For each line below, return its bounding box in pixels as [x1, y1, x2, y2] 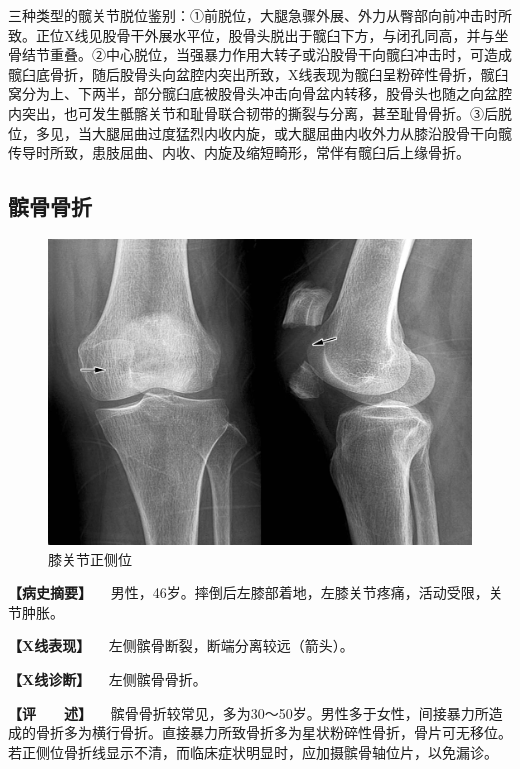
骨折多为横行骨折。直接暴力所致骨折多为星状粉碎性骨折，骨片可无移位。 [35, 722, 512, 743]
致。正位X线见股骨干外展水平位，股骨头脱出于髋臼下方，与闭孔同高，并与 [8, 24, 495, 45]
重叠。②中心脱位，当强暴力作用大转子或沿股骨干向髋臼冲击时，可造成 [49, 44, 512, 65]
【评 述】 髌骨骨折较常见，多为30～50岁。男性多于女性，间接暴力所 [8, 702, 489, 723]
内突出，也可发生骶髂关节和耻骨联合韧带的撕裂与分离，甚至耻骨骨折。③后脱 [8, 102, 512, 123]
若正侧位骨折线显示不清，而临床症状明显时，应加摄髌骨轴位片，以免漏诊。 [8, 741, 498, 762]
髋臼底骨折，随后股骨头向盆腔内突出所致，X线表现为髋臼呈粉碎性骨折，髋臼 [8, 63, 509, 84]
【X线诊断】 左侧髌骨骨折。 [8, 668, 207, 689]
